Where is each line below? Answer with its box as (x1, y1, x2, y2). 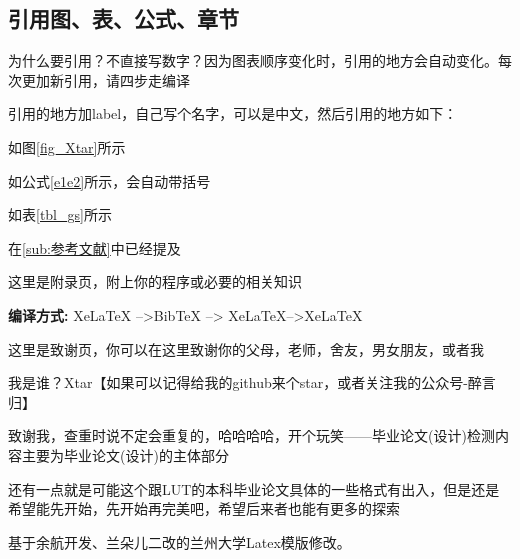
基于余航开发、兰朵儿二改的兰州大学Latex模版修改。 (8, 531, 351, 552)
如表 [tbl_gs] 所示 (8, 204, 112, 225)
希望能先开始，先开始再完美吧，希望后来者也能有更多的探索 (8, 498, 400, 519)
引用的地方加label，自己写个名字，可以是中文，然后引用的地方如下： (8, 103, 458, 124)
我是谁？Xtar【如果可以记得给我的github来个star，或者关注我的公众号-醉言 (8, 372, 496, 393)
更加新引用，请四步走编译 (21, 69, 190, 90)
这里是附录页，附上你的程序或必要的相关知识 (8, 271, 302, 292)
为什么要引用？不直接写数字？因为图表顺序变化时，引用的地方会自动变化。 (8, 50, 498, 71)
